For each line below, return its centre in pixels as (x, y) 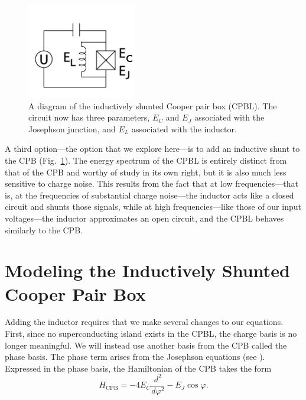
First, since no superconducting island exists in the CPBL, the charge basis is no (151, 334)
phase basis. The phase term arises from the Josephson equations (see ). (135, 357)
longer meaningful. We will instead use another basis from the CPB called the (146, 345)
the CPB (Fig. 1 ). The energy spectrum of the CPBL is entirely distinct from (146, 160)
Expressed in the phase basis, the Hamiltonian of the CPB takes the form (138, 368)
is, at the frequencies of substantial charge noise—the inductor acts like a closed (149, 195)
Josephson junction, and (72, 129)
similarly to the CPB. (44, 230)
